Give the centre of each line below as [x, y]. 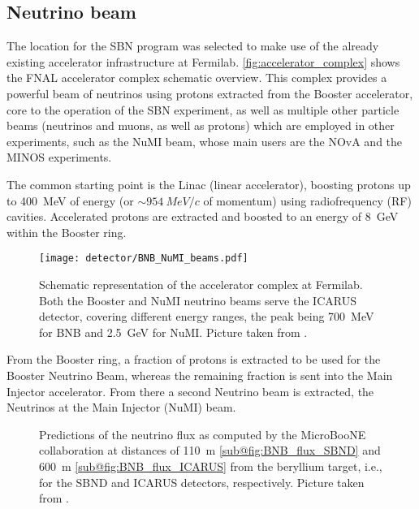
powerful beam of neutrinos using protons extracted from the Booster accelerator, [210, 93]
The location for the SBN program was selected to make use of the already [193, 46]
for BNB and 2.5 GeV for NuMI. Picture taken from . [173, 332]
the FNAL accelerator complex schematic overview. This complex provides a [197, 78]
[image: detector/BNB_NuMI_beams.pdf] [144, 259]
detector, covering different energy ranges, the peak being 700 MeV [207, 316]
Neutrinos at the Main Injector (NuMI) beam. [121, 407]
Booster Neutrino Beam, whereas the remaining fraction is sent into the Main [200, 375]
